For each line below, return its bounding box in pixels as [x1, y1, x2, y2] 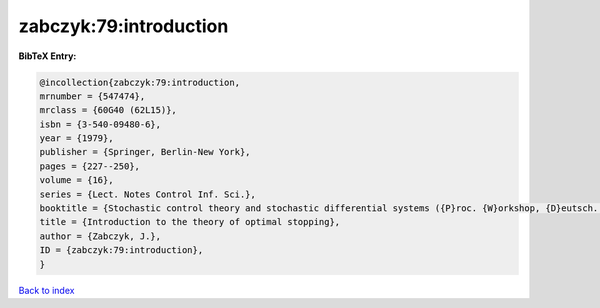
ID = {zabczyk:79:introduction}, [39, 245, 204, 256]
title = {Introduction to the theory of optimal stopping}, [39, 216, 341, 228]
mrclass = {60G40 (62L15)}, [39, 105, 177, 116]
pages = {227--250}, [39, 160, 140, 172]
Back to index [18, 284, 75, 296]
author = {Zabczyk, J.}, [39, 230, 162, 242]
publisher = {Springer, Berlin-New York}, [39, 146, 251, 158]
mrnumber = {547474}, [39, 90, 146, 102]
